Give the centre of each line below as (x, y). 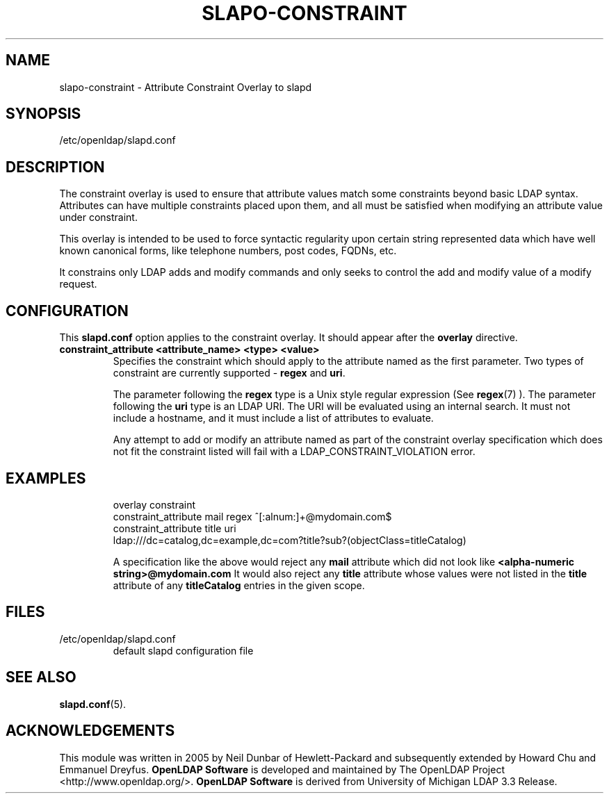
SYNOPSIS (43, 114)
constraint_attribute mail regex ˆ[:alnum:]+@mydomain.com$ (252, 516)
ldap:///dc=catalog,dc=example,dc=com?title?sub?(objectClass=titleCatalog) (290, 540)
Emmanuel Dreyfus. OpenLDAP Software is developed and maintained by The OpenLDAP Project (282, 769)
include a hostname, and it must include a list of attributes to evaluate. (273, 418)
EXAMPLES (46, 478)
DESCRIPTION (55, 167)
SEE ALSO (41, 677)
